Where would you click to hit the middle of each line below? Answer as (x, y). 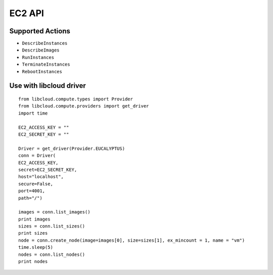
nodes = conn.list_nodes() (52, 254)
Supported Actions (40, 31)
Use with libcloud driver (48, 86)
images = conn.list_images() (54, 212)
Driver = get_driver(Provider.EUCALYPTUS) (72, 148)
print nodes (33, 262)
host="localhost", (41, 177)
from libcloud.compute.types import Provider (76, 99)
